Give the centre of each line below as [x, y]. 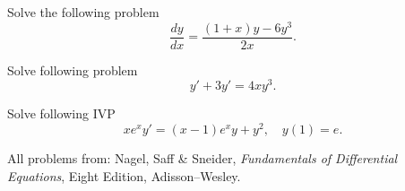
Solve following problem [73, 69]
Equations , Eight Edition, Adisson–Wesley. [124, 175]
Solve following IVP [61, 113]
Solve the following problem [83, 12]
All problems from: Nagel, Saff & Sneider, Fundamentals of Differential [202, 158]
